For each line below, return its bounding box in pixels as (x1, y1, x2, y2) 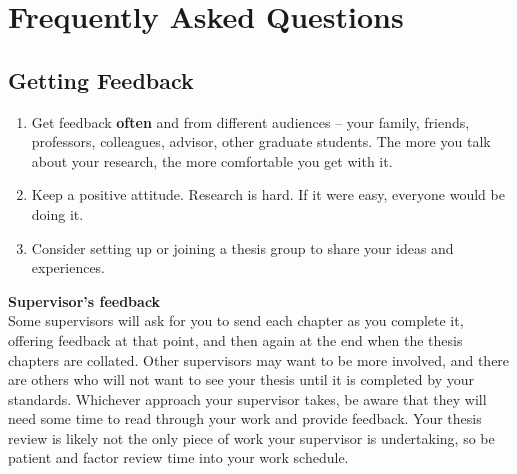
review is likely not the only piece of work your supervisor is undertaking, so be (8, 427, 495, 448)
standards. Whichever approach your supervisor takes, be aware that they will (8, 388, 487, 409)
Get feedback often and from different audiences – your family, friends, (31, 111, 470, 132)
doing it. (31, 203, 84, 224)
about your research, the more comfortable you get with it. (31, 150, 393, 171)
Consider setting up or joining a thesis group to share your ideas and (31, 237, 454, 258)
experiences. (31, 257, 106, 278)
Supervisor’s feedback (8, 290, 161, 311)
